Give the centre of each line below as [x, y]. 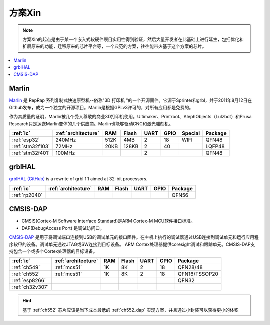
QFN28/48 [190, 267]
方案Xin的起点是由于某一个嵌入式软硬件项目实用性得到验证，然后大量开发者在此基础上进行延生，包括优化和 [133, 39]
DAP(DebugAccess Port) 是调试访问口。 [63, 228]
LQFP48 [215, 146]
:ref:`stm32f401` [31, 153]
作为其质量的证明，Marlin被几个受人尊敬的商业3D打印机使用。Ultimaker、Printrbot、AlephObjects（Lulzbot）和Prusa [130, 117]
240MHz [66, 140]
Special [191, 133]
